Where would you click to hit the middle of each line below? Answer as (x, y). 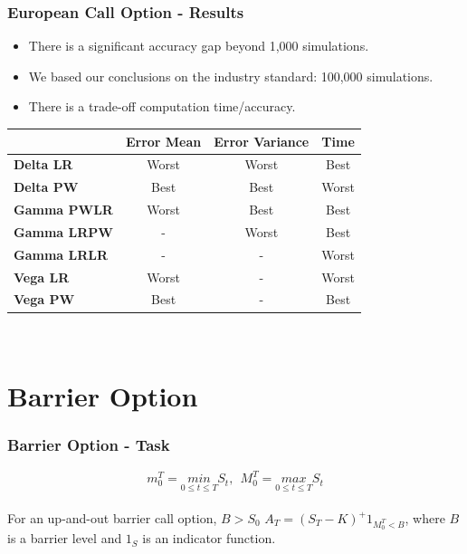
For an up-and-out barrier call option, (112, 518)
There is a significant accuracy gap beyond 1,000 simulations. (199, 46)
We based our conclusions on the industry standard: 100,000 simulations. (231, 76)
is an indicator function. (209, 538)
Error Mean (163, 141)
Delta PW (46, 187)
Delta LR (43, 164)
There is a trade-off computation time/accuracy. (162, 106)
